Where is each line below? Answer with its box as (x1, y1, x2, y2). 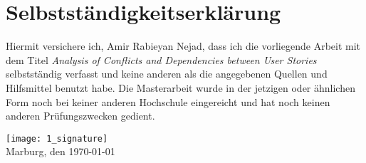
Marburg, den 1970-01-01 (6, 144, 115, 159)
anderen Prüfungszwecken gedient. (6, 108, 155, 123)
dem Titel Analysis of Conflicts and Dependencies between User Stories (6, 52, 317, 67)
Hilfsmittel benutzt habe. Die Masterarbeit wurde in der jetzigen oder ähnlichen (6, 80, 355, 95)
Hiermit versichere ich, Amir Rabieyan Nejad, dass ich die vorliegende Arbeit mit (6, 38, 361, 53)
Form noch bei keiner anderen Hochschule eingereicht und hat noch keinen (6, 94, 330, 109)
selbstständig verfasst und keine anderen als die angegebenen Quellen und (6, 66, 328, 81)
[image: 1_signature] (6, 133, 108, 144)
